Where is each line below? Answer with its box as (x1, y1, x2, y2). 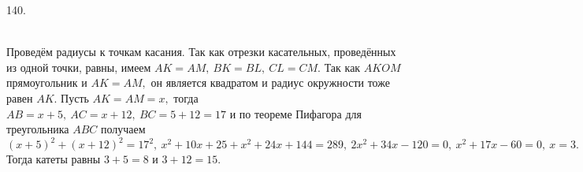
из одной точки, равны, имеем (6, 58, 151, 75)
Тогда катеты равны (6, 151, 101, 167)
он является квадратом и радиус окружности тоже (150, 74, 390, 91)
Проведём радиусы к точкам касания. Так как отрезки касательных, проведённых (6, 43, 396, 60)
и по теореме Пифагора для (229, 105, 362, 122)
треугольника (6, 121, 69, 137)
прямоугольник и (6, 74, 87, 91)
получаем (101, 121, 146, 137)
